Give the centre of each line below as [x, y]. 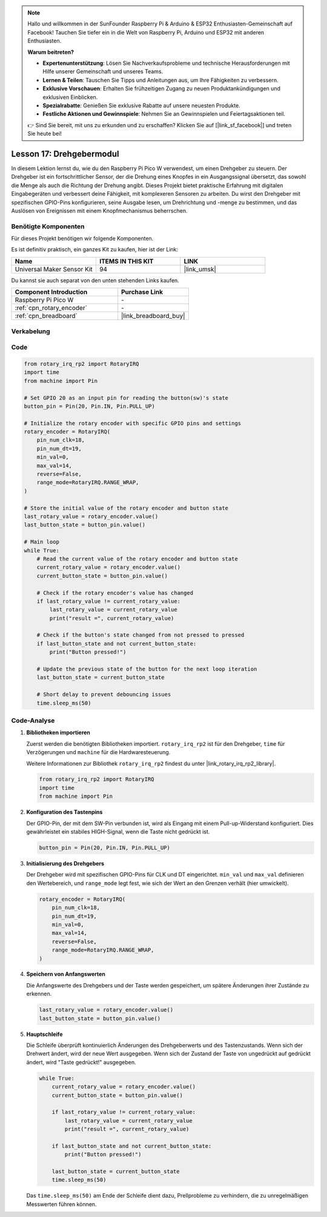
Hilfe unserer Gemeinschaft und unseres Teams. [103, 71]
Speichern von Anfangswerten [66, 974]
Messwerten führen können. [61, 1204]
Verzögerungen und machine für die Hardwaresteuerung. [98, 752]
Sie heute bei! [45, 134]
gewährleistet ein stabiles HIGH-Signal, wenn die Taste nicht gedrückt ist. [118, 832]
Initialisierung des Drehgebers [65, 864]
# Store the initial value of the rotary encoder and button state [126, 508]
